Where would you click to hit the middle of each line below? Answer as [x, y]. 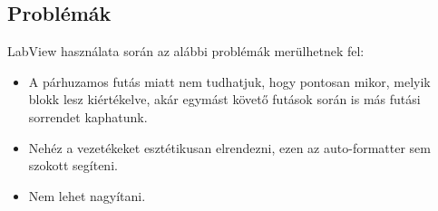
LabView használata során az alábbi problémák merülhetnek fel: [186, 51]
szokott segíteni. [73, 165]
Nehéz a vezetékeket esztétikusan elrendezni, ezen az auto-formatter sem [229, 147]
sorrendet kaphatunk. [88, 116]
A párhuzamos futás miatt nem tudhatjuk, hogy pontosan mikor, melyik [229, 81]
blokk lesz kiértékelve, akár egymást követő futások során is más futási [224, 99]
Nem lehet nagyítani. [87, 195]
